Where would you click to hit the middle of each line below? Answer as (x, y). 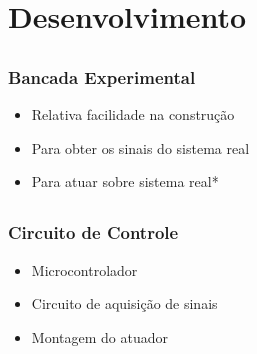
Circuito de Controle (93, 232)
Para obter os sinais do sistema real (140, 147)
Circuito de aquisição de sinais (124, 303)
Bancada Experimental (102, 76)
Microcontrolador (84, 269)
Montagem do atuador (99, 336)
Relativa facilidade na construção (133, 114)
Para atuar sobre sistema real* (125, 181)
